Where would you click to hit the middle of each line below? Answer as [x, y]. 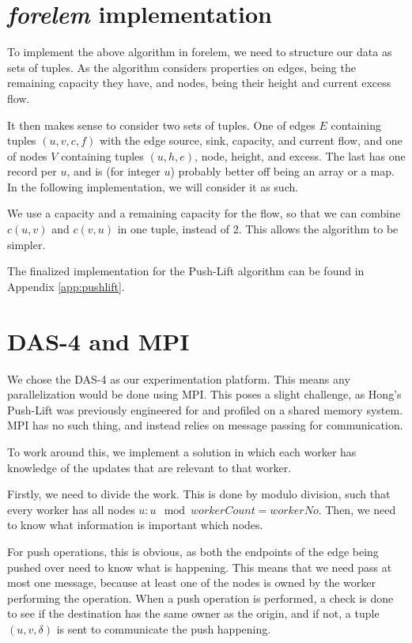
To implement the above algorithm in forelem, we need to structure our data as [200, 52]
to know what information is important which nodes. [135, 525]
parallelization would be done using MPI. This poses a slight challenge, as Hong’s [204, 394]
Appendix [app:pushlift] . [66, 286]
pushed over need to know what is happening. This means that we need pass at [200, 567]
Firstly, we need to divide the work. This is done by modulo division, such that [199, 494]
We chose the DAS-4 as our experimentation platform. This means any [179, 378]
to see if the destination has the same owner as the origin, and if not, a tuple [193, 613]
